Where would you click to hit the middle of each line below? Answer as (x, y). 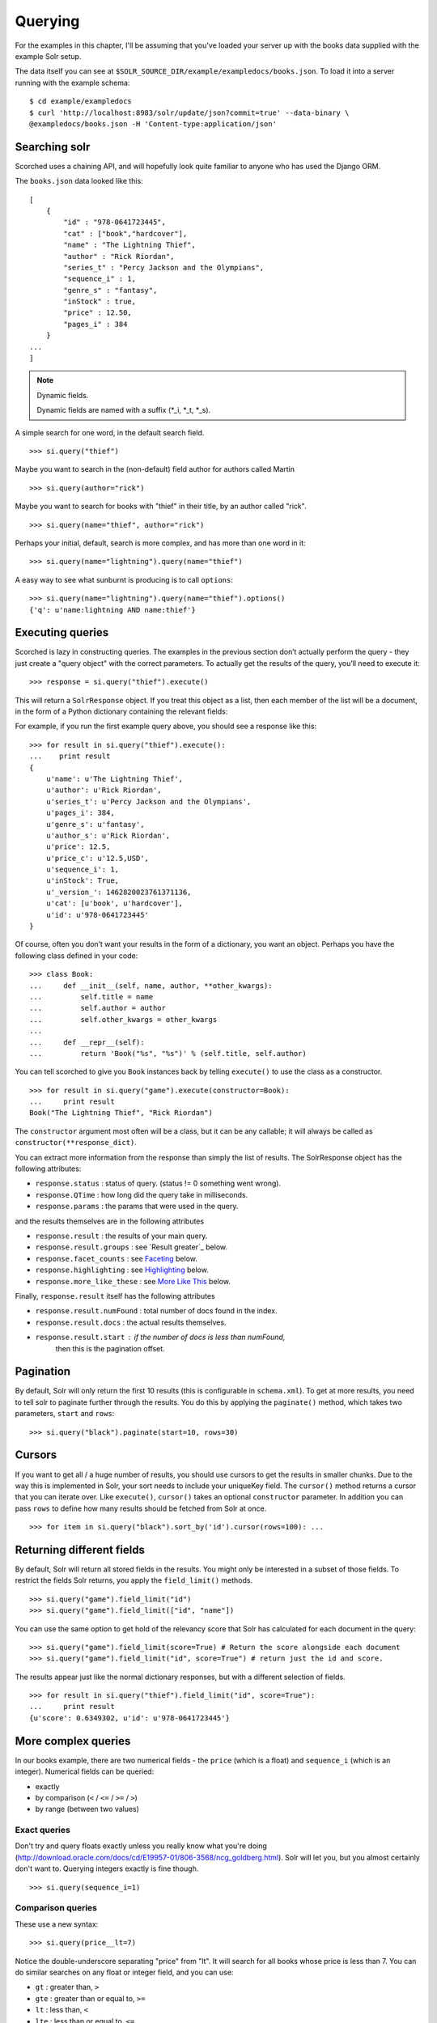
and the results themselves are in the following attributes (110, 1221)
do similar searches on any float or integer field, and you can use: (124, 1972)
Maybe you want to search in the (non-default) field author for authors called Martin (155, 469)
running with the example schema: (72, 83)
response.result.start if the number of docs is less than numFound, (160, 1337)
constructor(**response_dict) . (76, 1143)
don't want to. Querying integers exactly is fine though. (107, 1868)
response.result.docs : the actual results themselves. (131, 1322)
